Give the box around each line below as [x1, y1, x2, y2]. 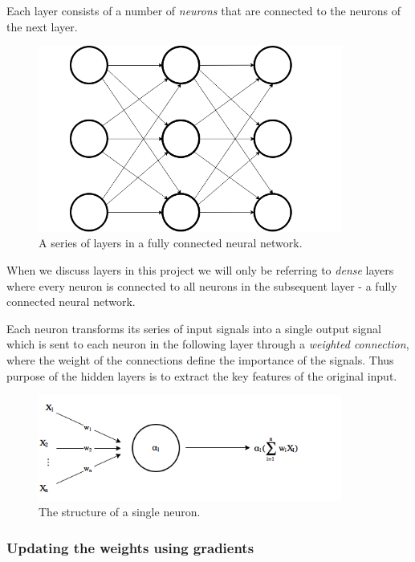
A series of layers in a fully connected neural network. [39, 234, 303, 251]
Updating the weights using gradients [6, 537, 254, 557]
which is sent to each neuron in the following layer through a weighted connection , [6, 336, 409, 352]
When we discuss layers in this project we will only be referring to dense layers [6, 261, 394, 278]
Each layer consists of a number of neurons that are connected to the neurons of [6, 2, 401, 18]
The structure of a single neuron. [39, 503, 201, 520]
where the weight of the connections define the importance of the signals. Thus [6, 351, 394, 368]
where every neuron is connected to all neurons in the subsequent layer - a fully [6, 277, 397, 294]
